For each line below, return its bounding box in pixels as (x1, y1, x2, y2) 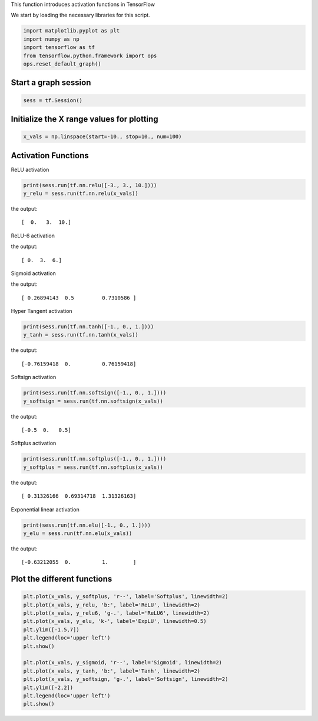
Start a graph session (11, 77, 91, 88)
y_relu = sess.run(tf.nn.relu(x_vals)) (23, 190, 138, 197)
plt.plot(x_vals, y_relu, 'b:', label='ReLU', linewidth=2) (23, 601, 201, 608)
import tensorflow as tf (23, 44, 95, 51)
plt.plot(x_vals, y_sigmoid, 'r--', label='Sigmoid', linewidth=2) (23, 659, 223, 666)
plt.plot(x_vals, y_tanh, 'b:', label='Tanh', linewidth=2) (23, 667, 201, 674)
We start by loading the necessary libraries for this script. (11, 12, 150, 19)
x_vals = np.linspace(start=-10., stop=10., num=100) (23, 133, 182, 140)
